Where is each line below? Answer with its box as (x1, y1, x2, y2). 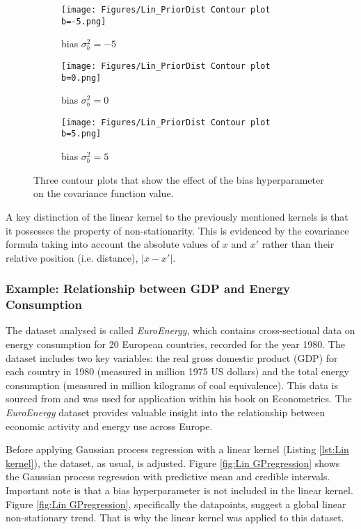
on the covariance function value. (33, 186, 174, 200)
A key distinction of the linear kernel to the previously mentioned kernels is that (6, 209, 348, 223)
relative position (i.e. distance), (6, 250, 138, 264)
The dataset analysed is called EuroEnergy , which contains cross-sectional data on (6, 323, 355, 338)
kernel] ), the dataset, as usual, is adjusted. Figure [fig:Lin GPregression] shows (6, 455, 340, 470)
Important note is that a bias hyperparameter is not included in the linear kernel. (6, 482, 353, 497)
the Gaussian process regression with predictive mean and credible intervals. (6, 469, 330, 484)
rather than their (262, 237, 335, 251)
